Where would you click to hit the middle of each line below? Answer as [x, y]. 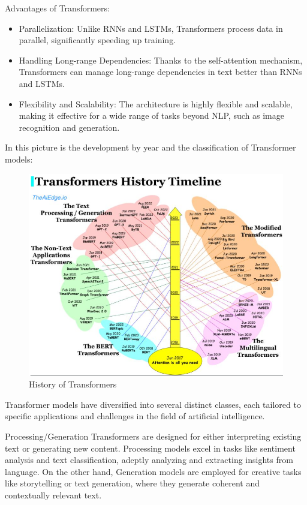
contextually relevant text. [53, 495]
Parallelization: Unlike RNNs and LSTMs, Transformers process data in [151, 28]
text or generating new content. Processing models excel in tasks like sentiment [150, 448]
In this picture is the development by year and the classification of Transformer [151, 147]
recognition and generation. [69, 127]
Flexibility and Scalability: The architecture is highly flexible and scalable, [156, 103]
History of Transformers [73, 384]
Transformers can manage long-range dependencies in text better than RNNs [160, 72]
